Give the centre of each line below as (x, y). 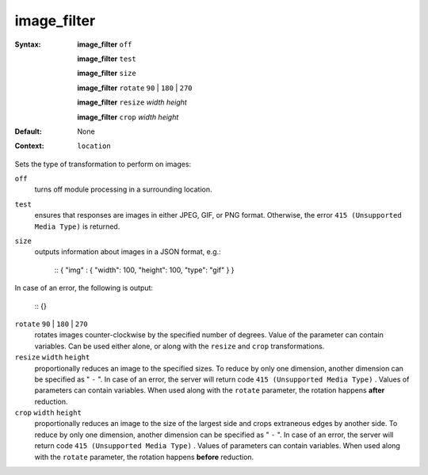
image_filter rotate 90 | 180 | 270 (135, 88)
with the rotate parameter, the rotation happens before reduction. (144, 457)
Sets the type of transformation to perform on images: (103, 164)
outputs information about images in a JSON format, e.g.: (128, 252)
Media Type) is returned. (77, 226)
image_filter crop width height (128, 117)
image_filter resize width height (132, 102)
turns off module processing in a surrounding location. (123, 189)
